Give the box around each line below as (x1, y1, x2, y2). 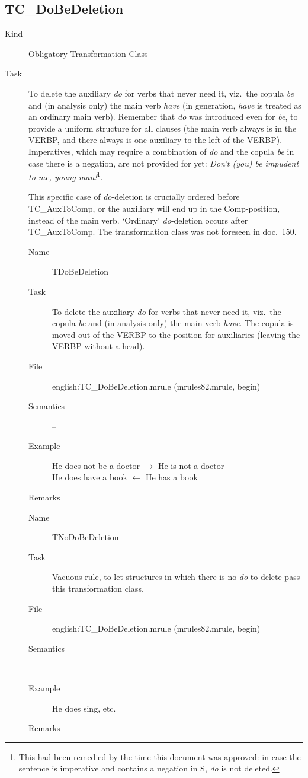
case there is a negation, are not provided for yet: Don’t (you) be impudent (28, 157, 299, 169)
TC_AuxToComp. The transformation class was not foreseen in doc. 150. (28, 225, 297, 238)
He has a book (145, 471, 198, 483)
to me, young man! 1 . (28, 169, 103, 183)
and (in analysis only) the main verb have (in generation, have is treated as (28, 98, 301, 111)
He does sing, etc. (52, 702, 116, 714)
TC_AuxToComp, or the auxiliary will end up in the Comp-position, (28, 202, 280, 214)
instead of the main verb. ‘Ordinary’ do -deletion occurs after (28, 213, 248, 226)
